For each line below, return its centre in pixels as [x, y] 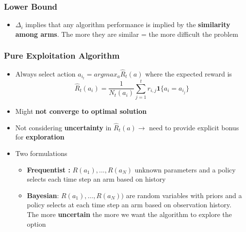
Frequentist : [49, 169]
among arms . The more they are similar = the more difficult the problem [127, 34]
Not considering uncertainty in [63, 127]
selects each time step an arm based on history [96, 179]
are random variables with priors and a [184, 195]
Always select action [45, 73]
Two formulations [41, 153]
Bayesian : [43, 195]
